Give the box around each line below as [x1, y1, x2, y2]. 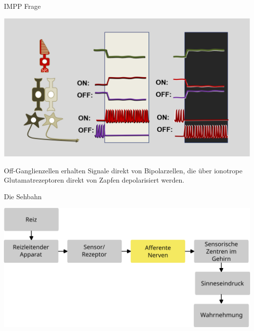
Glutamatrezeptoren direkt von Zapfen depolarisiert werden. [4, 175, 185, 185]
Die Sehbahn [4, 191, 42, 201]
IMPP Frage [4, 1, 41, 11]
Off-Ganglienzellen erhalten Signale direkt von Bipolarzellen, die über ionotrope [4, 165, 243, 175]
